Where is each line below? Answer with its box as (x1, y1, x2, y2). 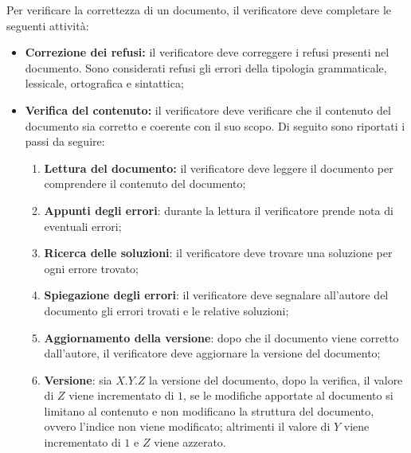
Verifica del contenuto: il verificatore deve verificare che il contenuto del (25, 101, 391, 118)
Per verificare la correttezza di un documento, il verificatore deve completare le (6, 2, 392, 18)
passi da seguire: (25, 133, 105, 150)
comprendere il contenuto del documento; (44, 175, 246, 192)
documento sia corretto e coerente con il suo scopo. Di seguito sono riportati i (25, 117, 405, 134)
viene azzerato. (154, 434, 226, 451)
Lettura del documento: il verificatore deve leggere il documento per (44, 159, 393, 176)
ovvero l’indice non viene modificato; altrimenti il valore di (44, 418, 331, 435)
